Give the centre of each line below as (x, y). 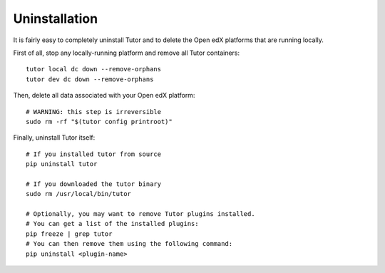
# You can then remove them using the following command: (129, 244)
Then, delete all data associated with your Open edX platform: (104, 96)
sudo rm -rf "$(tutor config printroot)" (99, 122)
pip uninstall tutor (62, 164)
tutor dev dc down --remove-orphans (90, 79)
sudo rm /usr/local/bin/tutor (79, 194)
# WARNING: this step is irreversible (94, 112)
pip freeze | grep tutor (69, 234)
